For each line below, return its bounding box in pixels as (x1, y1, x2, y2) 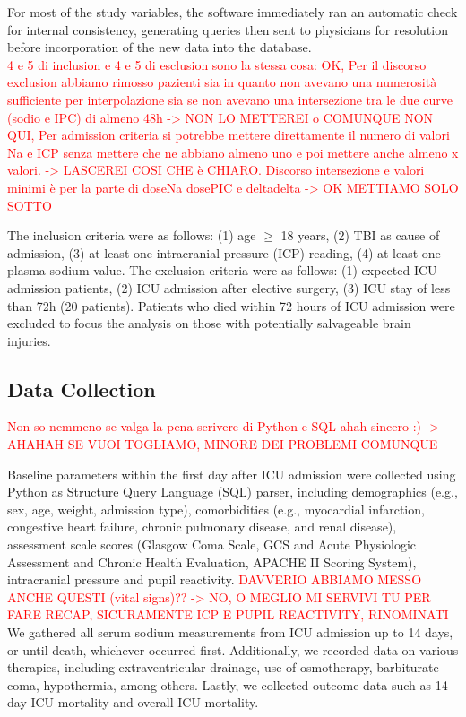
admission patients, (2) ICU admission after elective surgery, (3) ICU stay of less (7, 278, 451, 297)
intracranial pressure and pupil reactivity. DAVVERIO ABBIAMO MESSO (7, 570, 422, 589)
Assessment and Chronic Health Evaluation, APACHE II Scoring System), (7, 552, 417, 571)
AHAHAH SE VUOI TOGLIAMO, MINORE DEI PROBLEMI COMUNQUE (7, 435, 438, 454)
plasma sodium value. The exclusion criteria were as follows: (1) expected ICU (7, 261, 437, 280)
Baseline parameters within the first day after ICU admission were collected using (7, 464, 456, 483)
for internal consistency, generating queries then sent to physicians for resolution (7, 20, 448, 39)
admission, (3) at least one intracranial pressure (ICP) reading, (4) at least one (7, 243, 441, 262)
